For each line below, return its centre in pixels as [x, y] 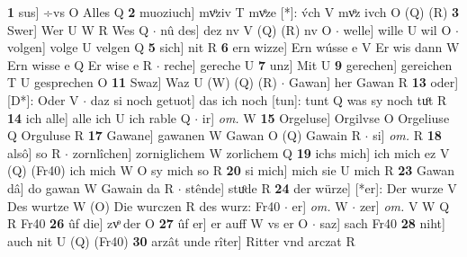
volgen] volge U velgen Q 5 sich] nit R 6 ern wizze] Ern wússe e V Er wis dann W [233, 47]
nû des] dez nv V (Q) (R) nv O [246, 29]
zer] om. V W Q [404, 205]
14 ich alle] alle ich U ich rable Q [99, 117]
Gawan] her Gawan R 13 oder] [374, 82]
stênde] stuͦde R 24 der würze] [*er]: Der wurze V [321, 187]
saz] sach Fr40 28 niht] [382, 223]
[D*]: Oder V [43, 99]
